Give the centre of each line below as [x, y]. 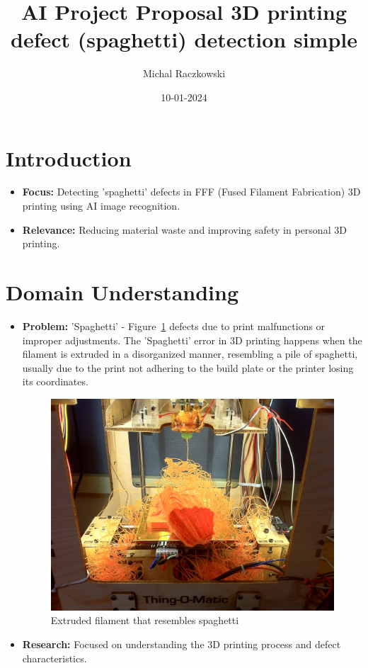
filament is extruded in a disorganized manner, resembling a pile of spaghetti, [190, 354]
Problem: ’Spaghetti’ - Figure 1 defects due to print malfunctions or [174, 325]
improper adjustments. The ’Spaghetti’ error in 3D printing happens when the [192, 340]
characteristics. [54, 658]
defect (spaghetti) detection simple [184, 39]
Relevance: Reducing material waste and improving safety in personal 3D [184, 229]
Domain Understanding [122, 292]
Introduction [69, 158]
